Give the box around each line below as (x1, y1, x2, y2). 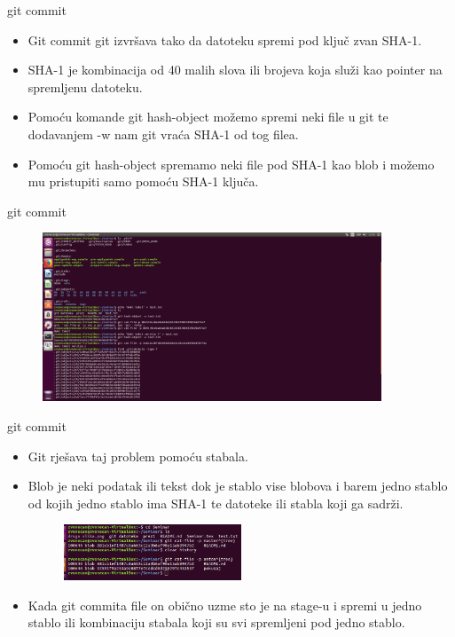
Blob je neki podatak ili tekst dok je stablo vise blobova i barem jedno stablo (27, 476, 448, 495)
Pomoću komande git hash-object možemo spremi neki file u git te (27, 107, 388, 126)
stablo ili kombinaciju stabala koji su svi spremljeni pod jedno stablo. (27, 613, 405, 632)
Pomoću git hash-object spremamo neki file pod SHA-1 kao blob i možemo (27, 154, 435, 173)
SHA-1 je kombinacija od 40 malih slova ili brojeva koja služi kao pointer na (27, 60, 443, 79)
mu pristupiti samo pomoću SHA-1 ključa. (27, 172, 259, 191)
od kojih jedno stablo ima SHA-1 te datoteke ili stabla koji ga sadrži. (27, 493, 404, 512)
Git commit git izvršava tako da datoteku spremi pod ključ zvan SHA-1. (27, 30, 422, 49)
